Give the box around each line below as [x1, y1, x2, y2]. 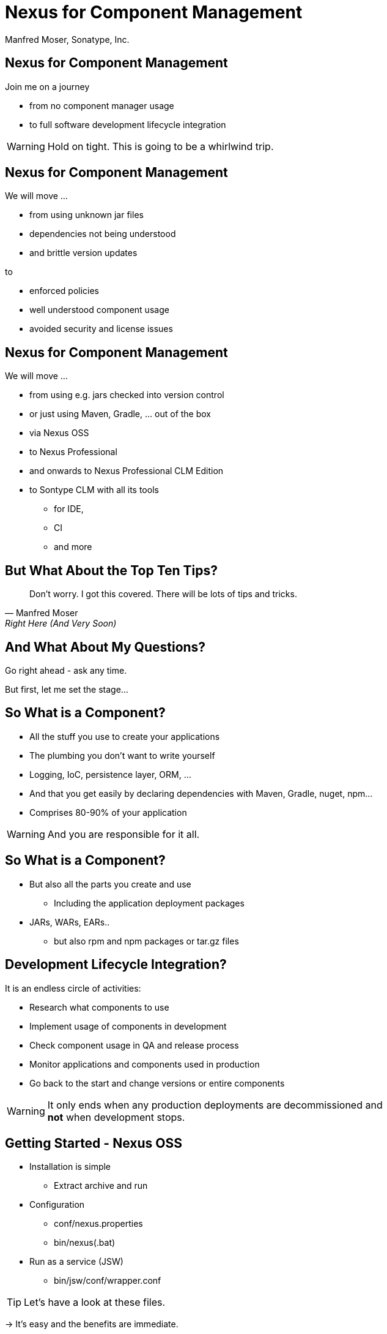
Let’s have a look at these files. [24, 1296, 166, 1309]
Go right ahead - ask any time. [5, 665, 127, 676]
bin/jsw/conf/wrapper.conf [54, 1275, 161, 1286]
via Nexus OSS [29, 428, 89, 439]
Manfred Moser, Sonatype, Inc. [5, 34, 130, 45]
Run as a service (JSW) [29, 1256, 123, 1267]
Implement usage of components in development [29, 1020, 227, 1031]
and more [54, 541, 92, 552]
